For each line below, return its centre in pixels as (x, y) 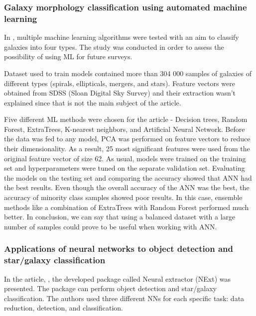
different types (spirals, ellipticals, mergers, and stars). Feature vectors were (120, 83)
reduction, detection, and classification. (64, 308)
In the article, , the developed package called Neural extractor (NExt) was (118, 278)
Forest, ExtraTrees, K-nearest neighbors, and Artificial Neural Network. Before (125, 129)
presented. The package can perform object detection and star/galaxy (110, 288)
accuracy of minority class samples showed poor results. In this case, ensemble (123, 197)
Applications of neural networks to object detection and (119, 249)
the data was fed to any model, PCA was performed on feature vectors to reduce (127, 139)
